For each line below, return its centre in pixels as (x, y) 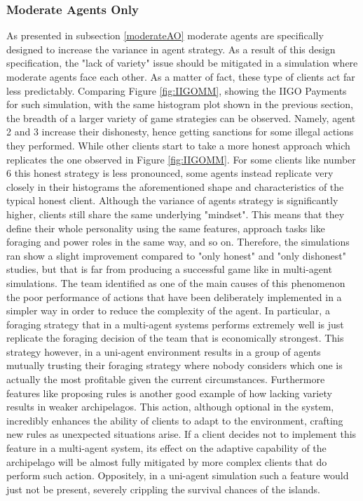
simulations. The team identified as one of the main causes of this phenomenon (176, 282)
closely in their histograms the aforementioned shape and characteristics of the (175, 186)
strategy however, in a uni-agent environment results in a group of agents (164, 351)
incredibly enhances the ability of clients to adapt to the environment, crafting (175, 420)
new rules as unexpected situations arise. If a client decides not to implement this (181, 434)
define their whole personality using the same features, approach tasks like (166, 228)
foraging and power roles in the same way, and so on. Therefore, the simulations (178, 242)
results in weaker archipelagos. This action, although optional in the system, (170, 407)
